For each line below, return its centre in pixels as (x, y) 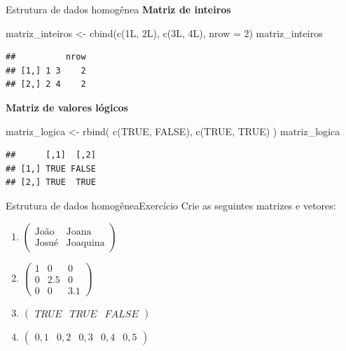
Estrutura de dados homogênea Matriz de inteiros (118, 9)
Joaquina (85, 243)
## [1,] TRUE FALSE (51, 168)
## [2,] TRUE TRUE (51, 183)
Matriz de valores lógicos (67, 107)
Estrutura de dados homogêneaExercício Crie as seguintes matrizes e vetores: (171, 205)
